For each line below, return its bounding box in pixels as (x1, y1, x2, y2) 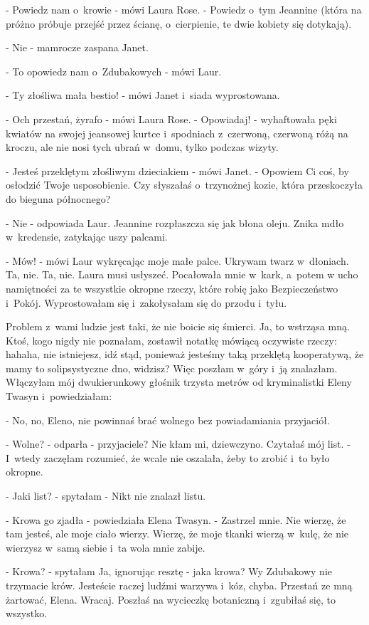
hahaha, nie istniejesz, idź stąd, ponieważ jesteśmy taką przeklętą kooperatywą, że (6, 347, 364, 362)
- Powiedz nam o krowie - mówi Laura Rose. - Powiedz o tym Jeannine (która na (6, 2, 362, 16)
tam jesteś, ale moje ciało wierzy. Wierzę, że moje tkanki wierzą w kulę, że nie (6, 526, 349, 541)
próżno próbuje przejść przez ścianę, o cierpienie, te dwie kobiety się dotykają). (6, 16, 352, 31)
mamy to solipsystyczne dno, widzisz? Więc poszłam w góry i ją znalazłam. (6, 360, 338, 375)
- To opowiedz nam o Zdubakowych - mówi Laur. (6, 63, 222, 78)
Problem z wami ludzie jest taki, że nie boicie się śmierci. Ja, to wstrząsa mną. (6, 319, 350, 334)
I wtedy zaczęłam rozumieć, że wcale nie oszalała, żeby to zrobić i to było (6, 450, 330, 465)
